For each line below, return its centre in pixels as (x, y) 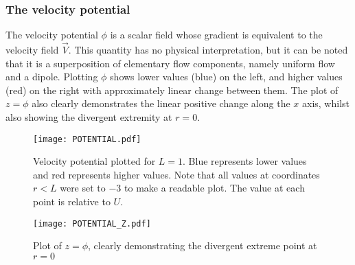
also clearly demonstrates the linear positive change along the (161, 103)
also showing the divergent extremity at (89, 117)
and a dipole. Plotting (52, 77)
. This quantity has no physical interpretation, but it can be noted (208, 50)
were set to (83, 188)
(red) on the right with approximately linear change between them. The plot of (172, 90)
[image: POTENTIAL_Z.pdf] (92, 223)
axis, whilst (326, 103)
